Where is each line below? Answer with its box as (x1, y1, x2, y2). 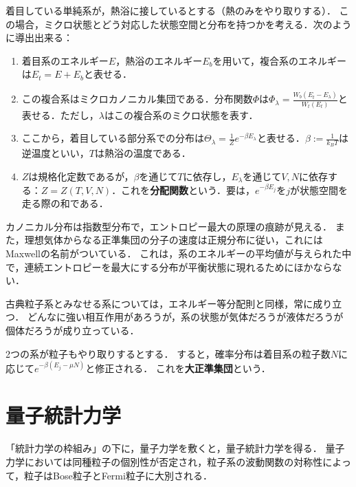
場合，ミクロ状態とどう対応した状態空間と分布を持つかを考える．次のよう (14, 17, 352, 31)
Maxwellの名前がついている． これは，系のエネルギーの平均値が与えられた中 (5, 246, 352, 260)
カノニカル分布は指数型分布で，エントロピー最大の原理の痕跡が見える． (5, 219, 333, 233)
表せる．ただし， (21, 107, 99, 122)
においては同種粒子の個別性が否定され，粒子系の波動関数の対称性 (24, 454, 323, 468)
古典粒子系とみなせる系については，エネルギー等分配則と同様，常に (5, 296, 313, 310)
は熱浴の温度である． (94, 146, 191, 160)
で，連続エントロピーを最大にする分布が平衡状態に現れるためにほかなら (5, 259, 333, 274)
